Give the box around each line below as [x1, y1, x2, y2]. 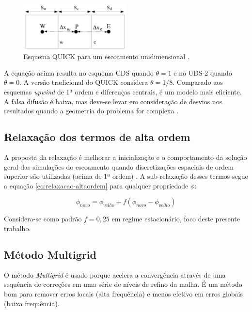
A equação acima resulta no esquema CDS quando [4, 67, 154, 78]
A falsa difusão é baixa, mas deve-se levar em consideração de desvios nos [4, 96, 222, 106]
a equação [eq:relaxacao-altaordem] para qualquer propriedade [4, 180, 189, 190]
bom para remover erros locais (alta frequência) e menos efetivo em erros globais [4, 288, 243, 298]
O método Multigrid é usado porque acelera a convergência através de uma [4, 269, 226, 280]
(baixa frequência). [4, 298, 60, 308]
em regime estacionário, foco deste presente [111, 214, 240, 224]
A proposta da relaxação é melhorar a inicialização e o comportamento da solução [4, 152, 247, 162]
